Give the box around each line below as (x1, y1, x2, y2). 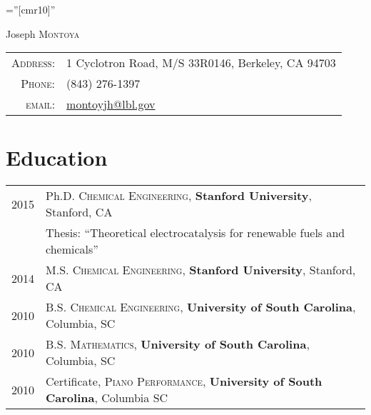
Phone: (21, 75, 56, 92)
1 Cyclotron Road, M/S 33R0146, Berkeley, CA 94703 (66, 54, 336, 71)
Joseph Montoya (6, 26, 80, 41)
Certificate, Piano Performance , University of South (46, 373, 322, 390)
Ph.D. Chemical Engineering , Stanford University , (46, 187, 312, 204)
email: (25, 96, 56, 113)
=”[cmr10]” (6, 2, 56, 16)
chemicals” (46, 241, 98, 258)
